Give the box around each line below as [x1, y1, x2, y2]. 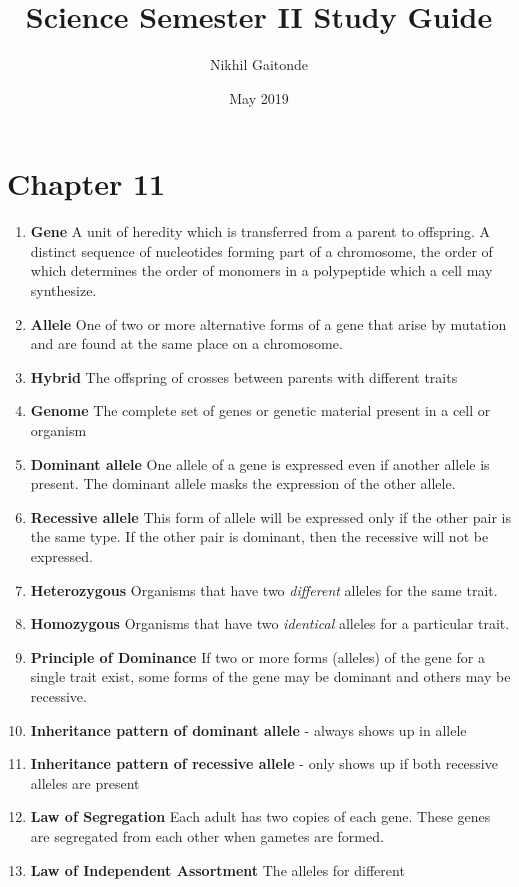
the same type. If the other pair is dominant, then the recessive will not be [30, 526, 489, 547]
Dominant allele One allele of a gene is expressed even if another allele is [30, 453, 490, 474]
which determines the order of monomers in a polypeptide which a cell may [30, 260, 493, 281]
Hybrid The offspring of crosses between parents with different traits [30, 366, 458, 387]
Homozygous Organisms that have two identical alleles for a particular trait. [30, 613, 510, 634]
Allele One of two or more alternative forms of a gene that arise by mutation [30, 313, 507, 334]
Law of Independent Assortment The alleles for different [30, 859, 405, 880]
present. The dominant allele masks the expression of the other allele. [30, 473, 456, 494]
